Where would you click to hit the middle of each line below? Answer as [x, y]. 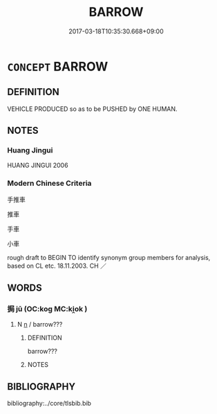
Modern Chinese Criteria [49, 183]
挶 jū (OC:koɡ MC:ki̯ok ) [47, 309]
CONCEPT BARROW [58, 66]
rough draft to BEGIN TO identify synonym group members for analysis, [109, 257]
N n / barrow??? [40, 325]
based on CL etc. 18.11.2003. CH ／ [57, 266]
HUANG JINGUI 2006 [38, 165]
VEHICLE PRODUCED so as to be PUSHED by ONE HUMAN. [92, 109]
